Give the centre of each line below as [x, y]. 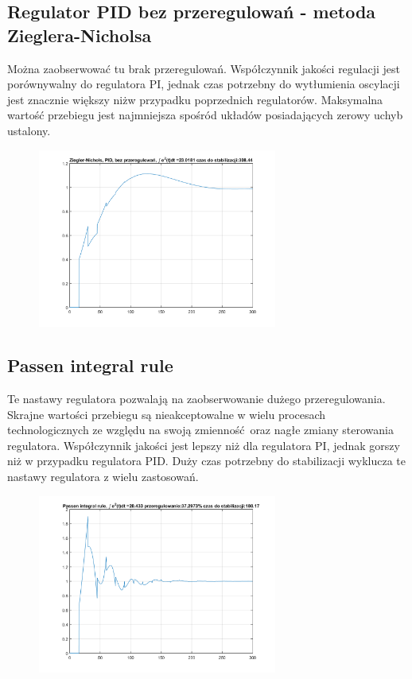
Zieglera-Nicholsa [80, 35]
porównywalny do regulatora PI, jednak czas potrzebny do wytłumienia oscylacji [204, 84]
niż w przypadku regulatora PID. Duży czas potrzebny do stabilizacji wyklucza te [207, 461]
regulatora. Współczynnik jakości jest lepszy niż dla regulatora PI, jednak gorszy [204, 445]
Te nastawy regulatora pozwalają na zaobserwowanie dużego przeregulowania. [196, 398]
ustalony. [29, 130]
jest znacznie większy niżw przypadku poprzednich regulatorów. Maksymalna [195, 99]
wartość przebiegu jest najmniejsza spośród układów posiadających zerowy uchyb [205, 115]
